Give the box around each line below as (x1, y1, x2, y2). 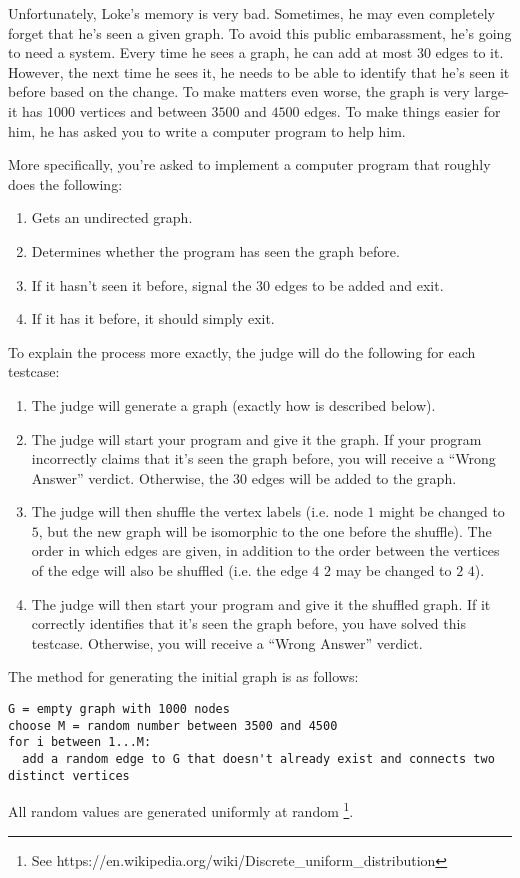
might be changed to (379, 501, 505, 522)
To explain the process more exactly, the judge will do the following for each (8, 341, 476, 362)
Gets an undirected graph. (31, 207, 193, 228)
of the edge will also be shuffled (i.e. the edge (31, 560, 308, 581)
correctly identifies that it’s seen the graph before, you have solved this (31, 613, 466, 634)
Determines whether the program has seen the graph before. (31, 240, 400, 261)
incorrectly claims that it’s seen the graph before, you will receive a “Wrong (31, 448, 496, 469)
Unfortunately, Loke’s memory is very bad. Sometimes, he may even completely (8, 3, 496, 23)
